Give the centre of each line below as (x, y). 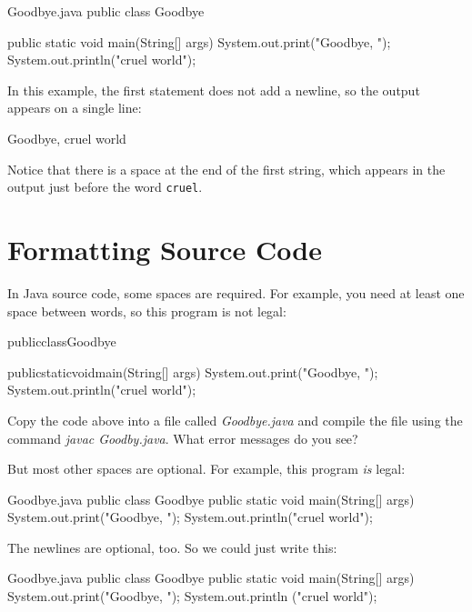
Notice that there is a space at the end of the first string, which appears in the (226, 169)
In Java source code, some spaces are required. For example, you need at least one (236, 292)
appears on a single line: (75, 108)
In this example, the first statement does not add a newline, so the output (214, 90)
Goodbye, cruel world (67, 138)
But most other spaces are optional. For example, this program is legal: (206, 469)
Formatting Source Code (165, 249)
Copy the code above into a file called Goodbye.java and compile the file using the (235, 420)
